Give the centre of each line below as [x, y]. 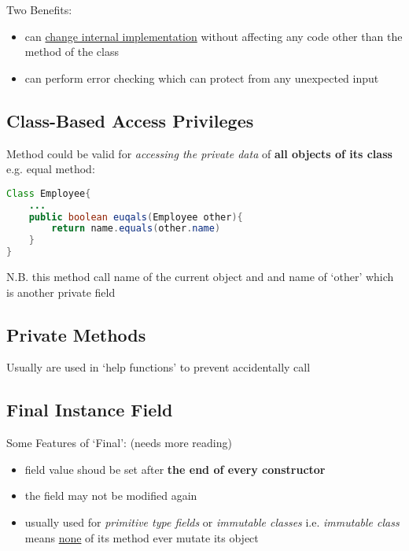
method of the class [72, 52]
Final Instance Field [90, 410]
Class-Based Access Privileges [130, 120]
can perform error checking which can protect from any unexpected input [202, 78]
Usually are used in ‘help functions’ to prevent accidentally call [158, 367]
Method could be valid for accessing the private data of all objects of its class [199, 153]
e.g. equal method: [51, 169]
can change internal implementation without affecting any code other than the [214, 36]
